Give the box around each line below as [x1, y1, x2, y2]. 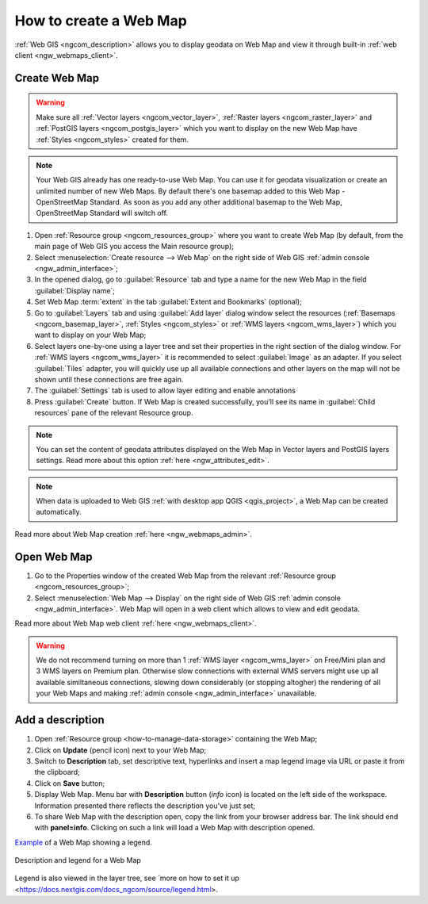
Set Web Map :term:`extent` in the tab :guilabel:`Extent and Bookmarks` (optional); [34, 297, 303, 307]
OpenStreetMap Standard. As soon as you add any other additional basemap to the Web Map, [36, 197, 342, 207]
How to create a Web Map [14, 12, 188, 29]
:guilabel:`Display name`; [34, 285, 115, 295]
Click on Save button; [34, 778, 105, 788]
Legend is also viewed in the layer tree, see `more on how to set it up [14, 873, 239, 883]
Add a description [14, 714, 105, 727]
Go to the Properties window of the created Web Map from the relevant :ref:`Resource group [34, 571, 337, 580]
